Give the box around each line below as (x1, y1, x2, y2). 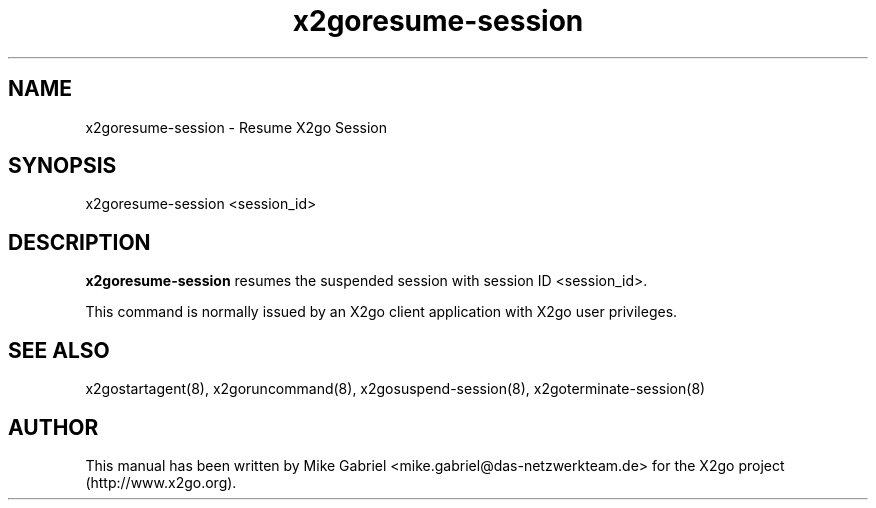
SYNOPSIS (8, 153, 117, 179)
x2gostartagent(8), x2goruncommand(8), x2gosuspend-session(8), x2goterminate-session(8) (85, 380, 706, 398)
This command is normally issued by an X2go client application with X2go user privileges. (85, 303, 678, 321)
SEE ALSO (8, 337, 110, 363)
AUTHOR (8, 414, 99, 440)
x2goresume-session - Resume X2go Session (85, 118, 387, 136)
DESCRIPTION (8, 229, 151, 255)
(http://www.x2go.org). (85, 473, 237, 491)
